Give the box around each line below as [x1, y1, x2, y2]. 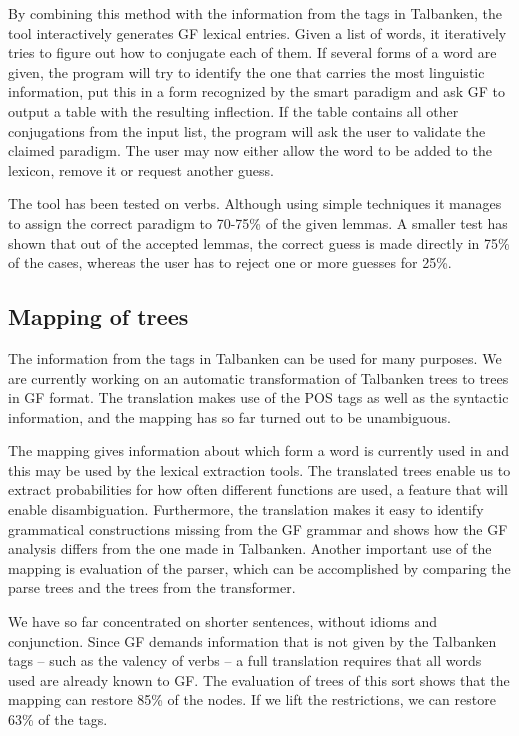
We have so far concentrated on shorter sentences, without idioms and [8, 611, 438, 632]
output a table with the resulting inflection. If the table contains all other [8, 100, 459, 121]
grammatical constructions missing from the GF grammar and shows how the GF [8, 518, 508, 539]
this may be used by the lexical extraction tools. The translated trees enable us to [8, 459, 511, 480]
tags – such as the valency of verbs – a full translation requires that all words [8, 650, 482, 671]
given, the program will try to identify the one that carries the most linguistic [8, 61, 485, 82]
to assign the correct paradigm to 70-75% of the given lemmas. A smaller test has [8, 212, 508, 233]
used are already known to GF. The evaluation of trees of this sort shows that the [8, 669, 510, 690]
